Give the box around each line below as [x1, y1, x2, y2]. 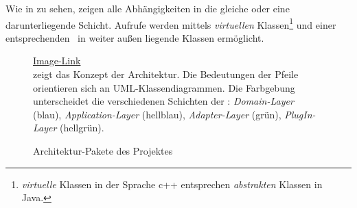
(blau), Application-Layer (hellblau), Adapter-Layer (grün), [33, 107, 281, 121]
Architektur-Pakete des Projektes [33, 144, 173, 157]
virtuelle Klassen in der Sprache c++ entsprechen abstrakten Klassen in [21, 177, 323, 191]
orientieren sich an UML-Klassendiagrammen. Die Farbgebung [33, 80, 295, 94]
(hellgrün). [60, 120, 104, 135]
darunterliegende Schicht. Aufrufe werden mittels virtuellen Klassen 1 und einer [5, 15, 336, 31]
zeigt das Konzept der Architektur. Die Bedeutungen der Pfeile [33, 67, 299, 81]
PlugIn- [284, 107, 316, 121]
